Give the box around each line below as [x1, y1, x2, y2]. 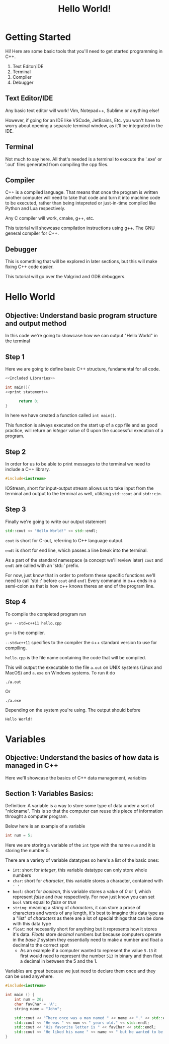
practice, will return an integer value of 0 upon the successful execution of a [5, 428, 163, 434]
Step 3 [5, 505, 26, 514]
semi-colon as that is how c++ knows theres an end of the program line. [5, 583, 155, 589]
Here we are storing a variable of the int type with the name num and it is [5, 842, 156, 848]
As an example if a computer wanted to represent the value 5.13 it [20, 948, 157, 954]
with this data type [12, 921, 51, 927]
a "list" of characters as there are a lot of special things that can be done [12, 915, 164, 921]
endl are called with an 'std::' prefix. [5, 562, 79, 568]
